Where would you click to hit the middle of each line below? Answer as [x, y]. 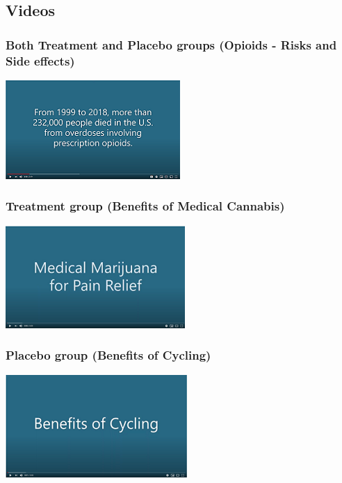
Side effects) [40, 60]
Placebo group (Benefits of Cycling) [108, 355]
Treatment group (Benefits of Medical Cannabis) [145, 206]
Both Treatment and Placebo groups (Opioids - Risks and [171, 44]
